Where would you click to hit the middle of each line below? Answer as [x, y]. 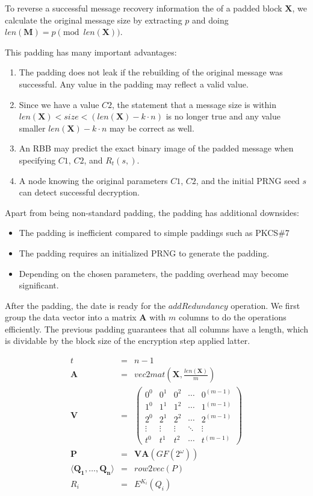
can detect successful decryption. [79, 192]
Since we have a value [59, 104]
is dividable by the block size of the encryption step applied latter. [128, 341]
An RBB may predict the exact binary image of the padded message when [156, 148]
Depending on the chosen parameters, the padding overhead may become [154, 273]
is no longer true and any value [223, 116]
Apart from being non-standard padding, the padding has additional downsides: [152, 212]
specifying [37, 160]
